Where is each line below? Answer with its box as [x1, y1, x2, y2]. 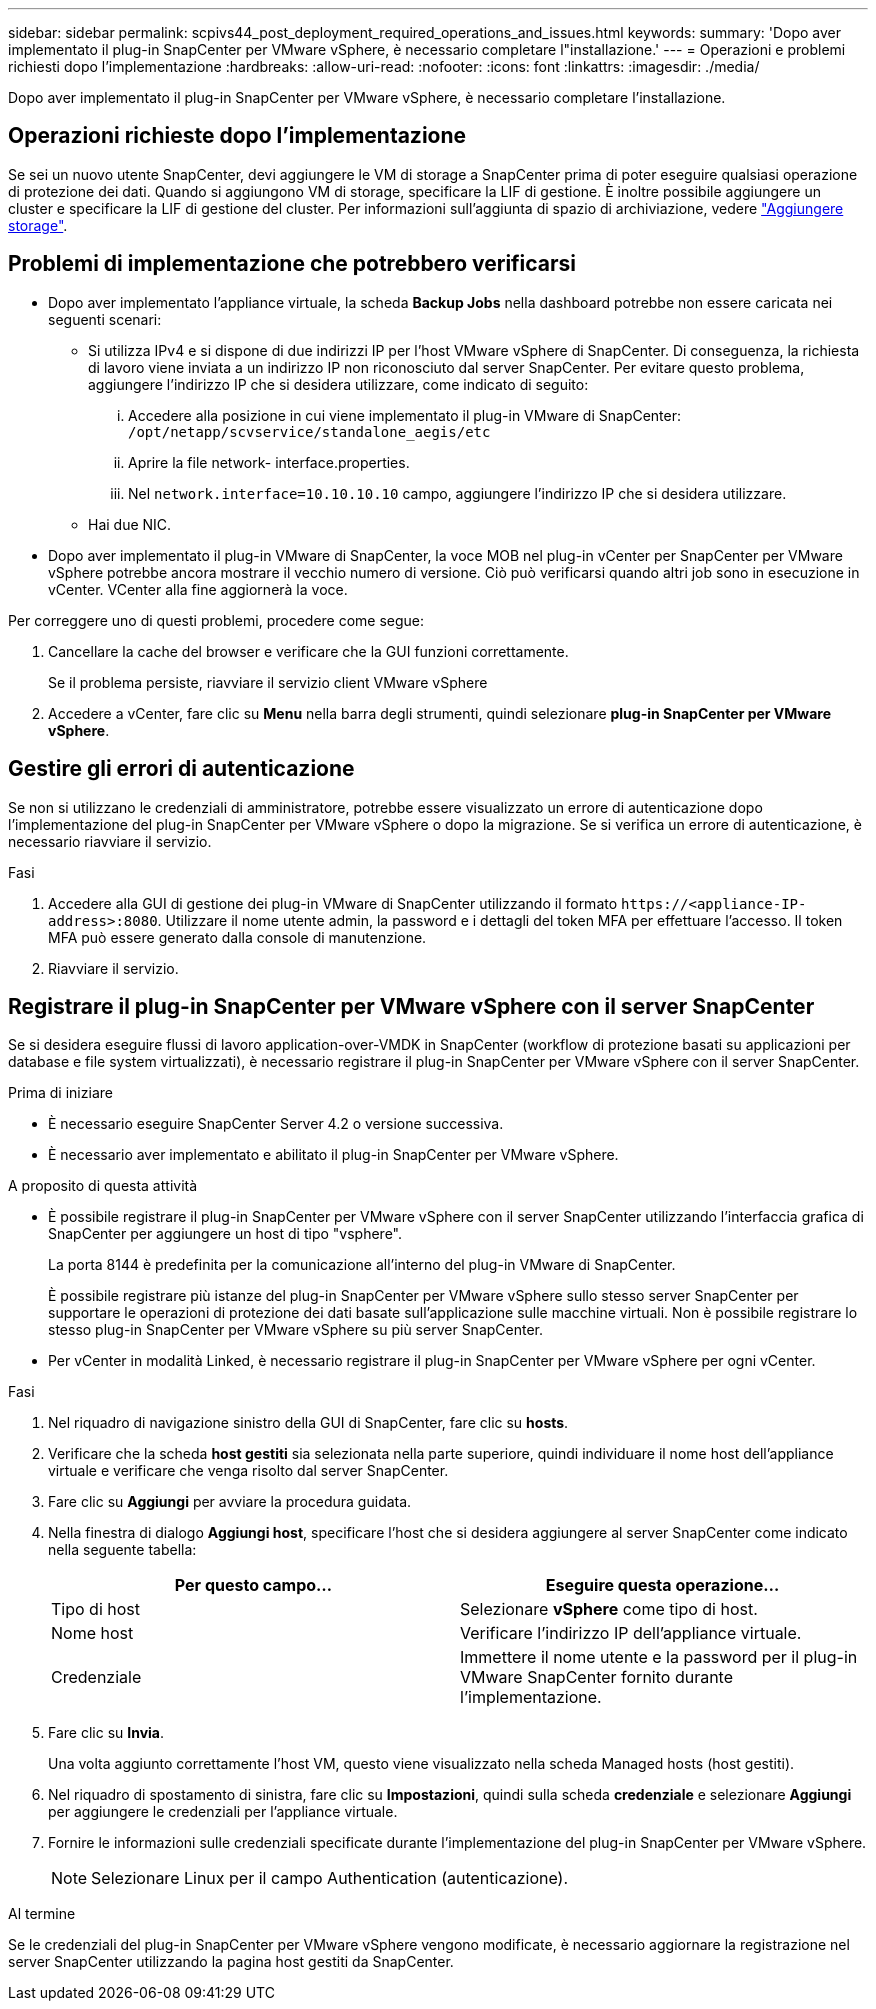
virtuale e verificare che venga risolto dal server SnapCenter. [48, 1462, 449, 1480]
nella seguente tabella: [48, 1541, 197, 1559]
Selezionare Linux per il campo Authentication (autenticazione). [91, 1868, 569, 1889]
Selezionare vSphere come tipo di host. [460, 1599, 758, 1620]
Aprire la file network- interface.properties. [128, 453, 410, 471]
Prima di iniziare [8, 1084, 113, 1102]
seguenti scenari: [48, 310, 162, 328]
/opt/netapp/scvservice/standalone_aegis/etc [128, 423, 491, 440]
